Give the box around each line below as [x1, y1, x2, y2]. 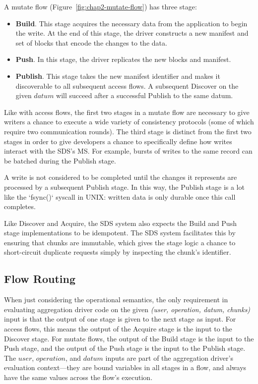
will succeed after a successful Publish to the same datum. [56, 90, 233, 101]
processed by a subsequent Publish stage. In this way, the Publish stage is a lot [4, 181, 245, 192]
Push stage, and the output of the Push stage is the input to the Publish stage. [4, 343, 246, 353]
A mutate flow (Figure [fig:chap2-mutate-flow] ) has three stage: [4, 1, 197, 11]
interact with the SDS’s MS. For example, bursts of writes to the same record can [4, 146, 253, 156]
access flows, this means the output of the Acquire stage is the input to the [4, 324, 232, 334]
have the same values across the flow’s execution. [4, 372, 153, 383]
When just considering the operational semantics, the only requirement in [4, 294, 228, 305]
